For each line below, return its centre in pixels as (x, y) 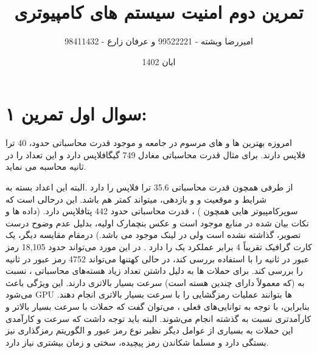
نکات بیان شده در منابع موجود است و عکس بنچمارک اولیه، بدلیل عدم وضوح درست (157, 222)
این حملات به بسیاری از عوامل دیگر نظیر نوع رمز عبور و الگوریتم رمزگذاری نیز (149, 330)
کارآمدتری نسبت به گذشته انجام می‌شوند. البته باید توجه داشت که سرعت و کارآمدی (158, 318)
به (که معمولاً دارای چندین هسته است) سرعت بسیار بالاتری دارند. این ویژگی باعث (155, 282)
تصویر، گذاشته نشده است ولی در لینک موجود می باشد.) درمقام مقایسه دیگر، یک (153, 235)
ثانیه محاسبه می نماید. (46, 166)
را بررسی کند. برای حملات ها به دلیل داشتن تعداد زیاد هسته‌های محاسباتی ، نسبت (154, 271)
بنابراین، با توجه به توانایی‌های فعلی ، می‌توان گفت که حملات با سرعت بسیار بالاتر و (158, 306)
